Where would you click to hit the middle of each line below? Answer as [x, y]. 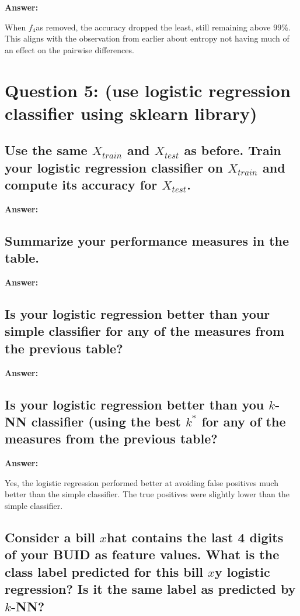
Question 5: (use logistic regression [148, 90]
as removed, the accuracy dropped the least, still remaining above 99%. [163, 27]
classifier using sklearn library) [131, 113]
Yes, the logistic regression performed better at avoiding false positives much [142, 482]
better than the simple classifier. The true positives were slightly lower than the [147, 494]
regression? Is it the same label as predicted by [150, 589]
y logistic [242, 571]
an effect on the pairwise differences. [69, 49]
